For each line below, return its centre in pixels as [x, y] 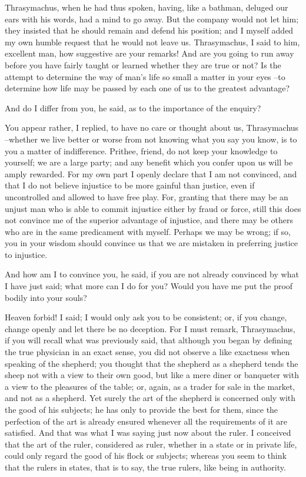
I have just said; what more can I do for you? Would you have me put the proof [149, 286]
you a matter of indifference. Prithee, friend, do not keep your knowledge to [141, 150]
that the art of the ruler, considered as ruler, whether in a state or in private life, [151, 444]
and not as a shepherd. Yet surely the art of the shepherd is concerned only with [150, 398]
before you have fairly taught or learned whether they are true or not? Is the [143, 64]
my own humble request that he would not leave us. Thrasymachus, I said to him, [152, 42]
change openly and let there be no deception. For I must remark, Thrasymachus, [150, 328]
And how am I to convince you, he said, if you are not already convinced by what [152, 274]
